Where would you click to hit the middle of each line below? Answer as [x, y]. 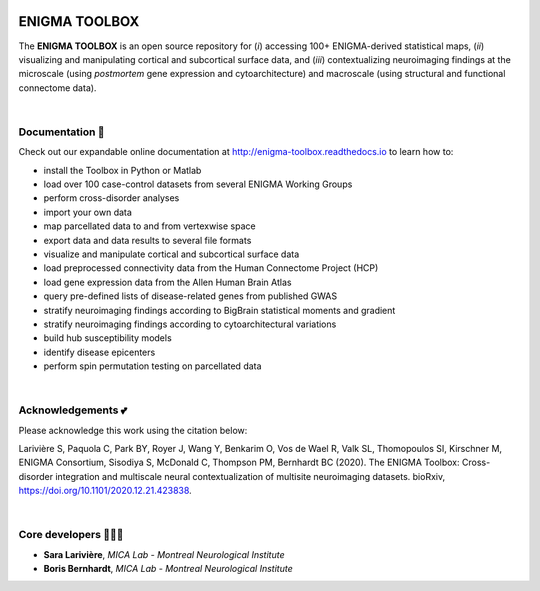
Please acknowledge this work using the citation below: [133, 430]
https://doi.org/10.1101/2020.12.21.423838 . [105, 491]
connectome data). [57, 87]
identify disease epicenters [99, 352]
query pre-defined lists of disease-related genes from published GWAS [190, 296]
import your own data [87, 212]
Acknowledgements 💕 [73, 410]
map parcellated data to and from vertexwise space [149, 226]
